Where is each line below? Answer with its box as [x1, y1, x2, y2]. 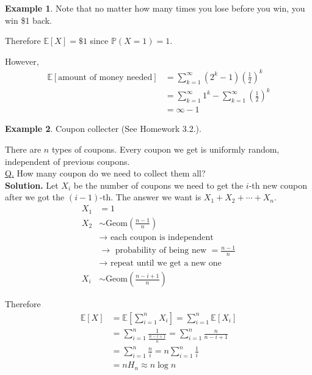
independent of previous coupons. [5, 155, 130, 167]
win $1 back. [5, 13, 52, 26]
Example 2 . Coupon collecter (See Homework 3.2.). [5, 122, 201, 135]
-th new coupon [249, 178, 307, 191]
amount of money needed [58, 73, 153, 82]
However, [5, 54, 39, 67]
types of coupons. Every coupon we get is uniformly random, [51, 143, 280, 156]
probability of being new [115, 246, 207, 255]
